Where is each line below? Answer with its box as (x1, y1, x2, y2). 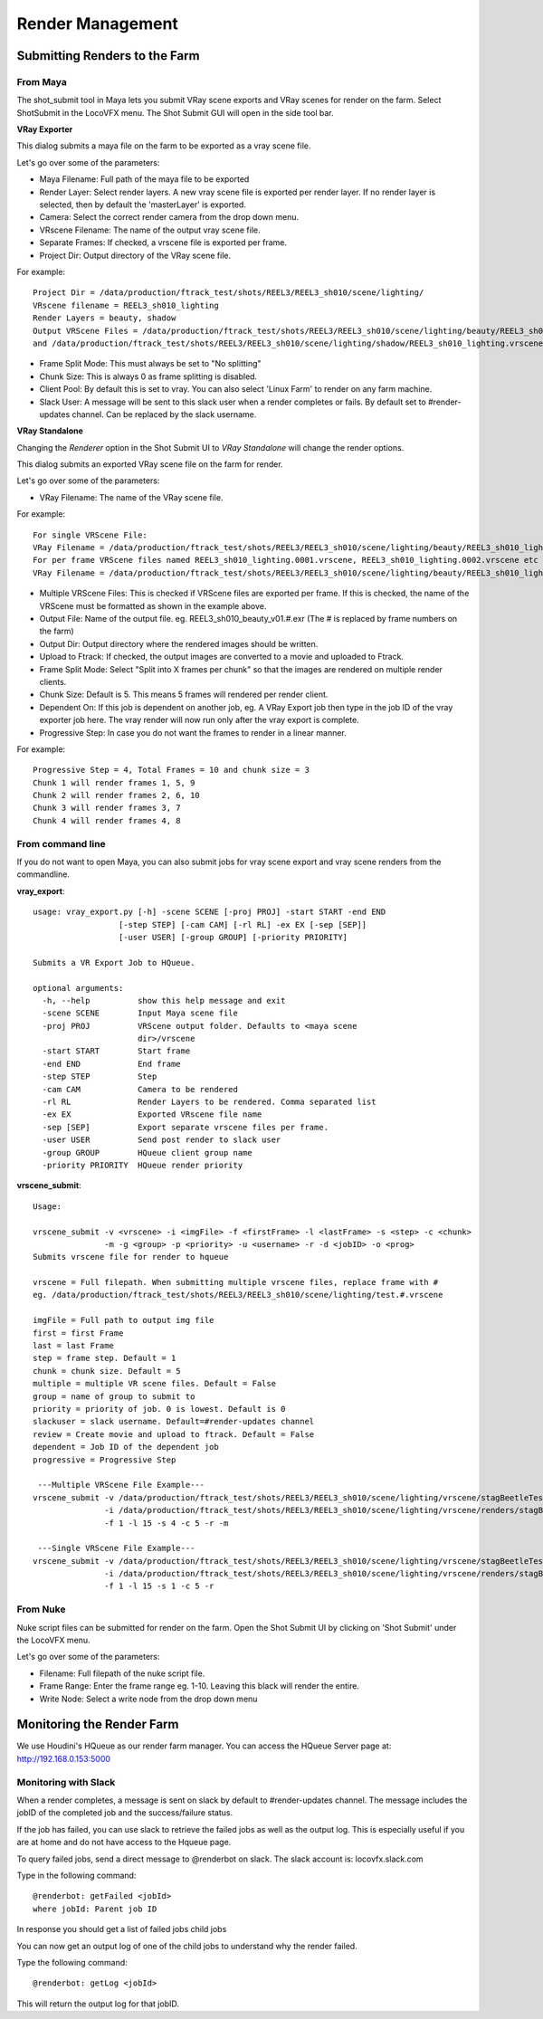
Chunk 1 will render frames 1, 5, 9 (33, 777, 195, 787)
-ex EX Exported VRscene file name (42, 1109, 262, 1119)
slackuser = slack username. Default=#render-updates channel (33, 1416, 315, 1427)
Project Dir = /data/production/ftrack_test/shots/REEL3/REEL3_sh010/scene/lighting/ (33, 288, 424, 298)
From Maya (16, 75, 68, 88)
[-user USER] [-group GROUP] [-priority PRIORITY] (118, 932, 348, 942)
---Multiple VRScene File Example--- (37, 1480, 205, 1490)
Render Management (16, 14, 178, 33)
